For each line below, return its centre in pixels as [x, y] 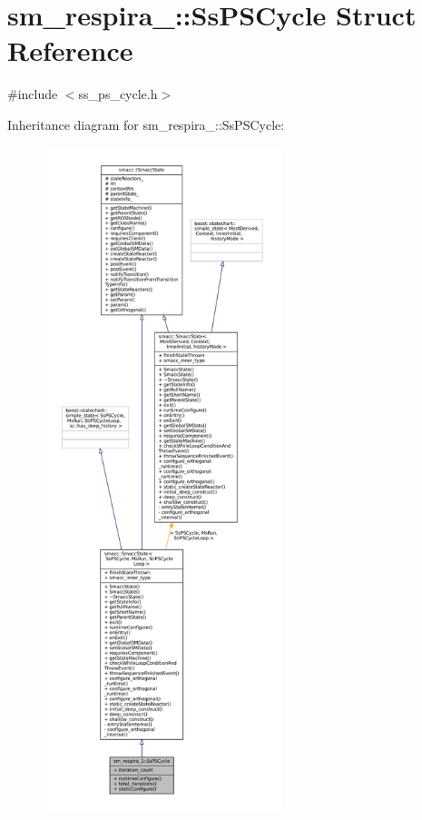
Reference [70, 50]
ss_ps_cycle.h [118, 94]
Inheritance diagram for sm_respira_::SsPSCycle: [146, 124]
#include [33, 94]
